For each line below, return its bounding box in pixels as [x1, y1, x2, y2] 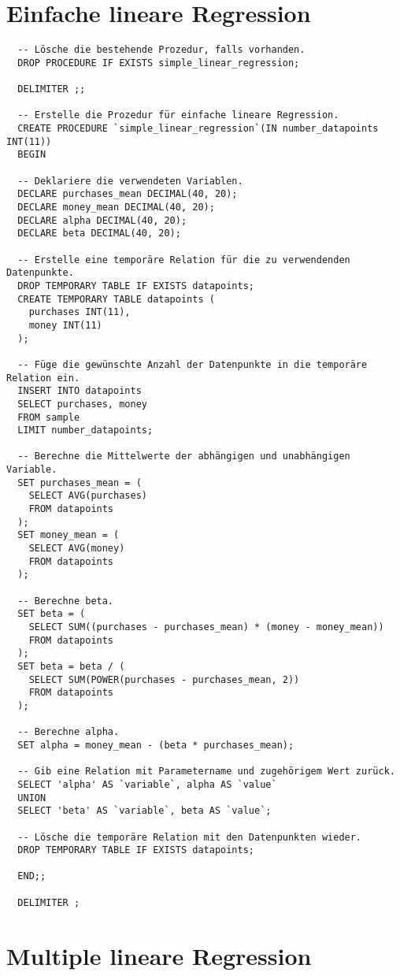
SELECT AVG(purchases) [28, 490, 147, 502]
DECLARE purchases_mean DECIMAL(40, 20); [17, 188, 238, 200]
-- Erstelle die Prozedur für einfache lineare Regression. [17, 109, 339, 121]
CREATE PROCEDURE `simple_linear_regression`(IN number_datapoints [17, 123, 379, 135]
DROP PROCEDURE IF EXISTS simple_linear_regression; [17, 57, 300, 69]
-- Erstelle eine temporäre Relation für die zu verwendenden [17, 254, 350, 265]
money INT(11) [28, 319, 102, 331]
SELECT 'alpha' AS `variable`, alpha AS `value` [17, 778, 277, 790]
